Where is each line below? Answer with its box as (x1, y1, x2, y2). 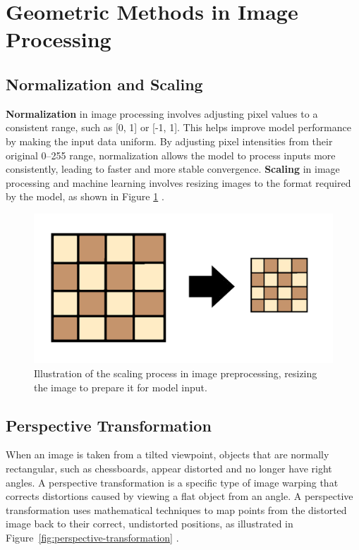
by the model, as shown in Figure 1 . (6, 189, 164, 204)
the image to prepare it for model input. (34, 379, 207, 394)
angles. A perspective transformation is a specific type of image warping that (6, 475, 339, 489)
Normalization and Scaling (6, 73, 203, 94)
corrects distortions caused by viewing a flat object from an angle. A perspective (6, 489, 353, 503)
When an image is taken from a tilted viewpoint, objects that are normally (6, 447, 329, 462)
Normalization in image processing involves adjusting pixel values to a (6, 106, 318, 121)
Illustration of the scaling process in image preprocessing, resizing (34, 365, 317, 380)
